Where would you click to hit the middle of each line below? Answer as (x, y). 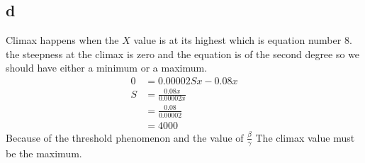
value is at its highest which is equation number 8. (243, 40)
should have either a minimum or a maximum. (107, 68)
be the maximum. (44, 153)
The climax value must (305, 137)
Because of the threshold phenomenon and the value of (125, 137)
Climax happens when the (62, 40)
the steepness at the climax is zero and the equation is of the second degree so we (183, 54)
